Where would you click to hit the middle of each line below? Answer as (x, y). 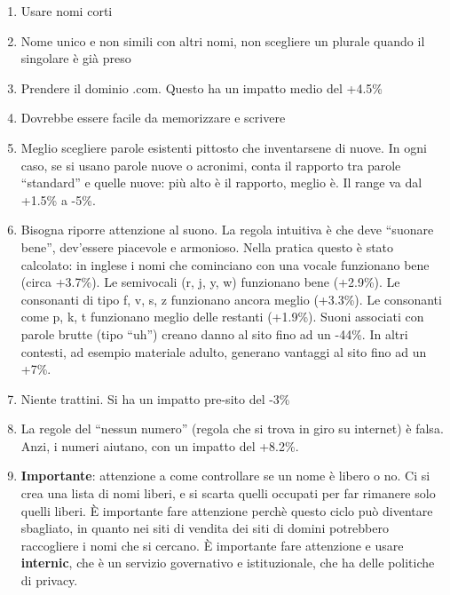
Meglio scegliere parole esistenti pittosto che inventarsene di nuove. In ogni (224, 147)
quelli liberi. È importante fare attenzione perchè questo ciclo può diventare (227, 510)
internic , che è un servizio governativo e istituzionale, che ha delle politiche (228, 563)
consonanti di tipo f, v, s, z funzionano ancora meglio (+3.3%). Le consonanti (231, 299)
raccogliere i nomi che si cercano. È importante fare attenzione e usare (212, 545)
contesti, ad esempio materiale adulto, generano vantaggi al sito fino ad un (224, 351)
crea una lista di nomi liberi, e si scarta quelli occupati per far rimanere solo (228, 493)
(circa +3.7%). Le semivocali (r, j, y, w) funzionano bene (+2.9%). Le (210, 282)
